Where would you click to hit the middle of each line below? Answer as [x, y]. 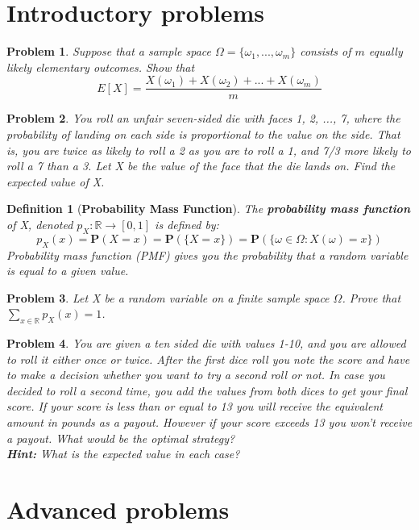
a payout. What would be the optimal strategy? [121, 438]
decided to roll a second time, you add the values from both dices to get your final [207, 390]
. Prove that [371, 297]
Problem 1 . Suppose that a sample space [109, 51]
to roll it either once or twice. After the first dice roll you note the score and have [208, 359]
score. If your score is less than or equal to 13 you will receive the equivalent [195, 406]
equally [386, 51]
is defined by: [187, 224]
